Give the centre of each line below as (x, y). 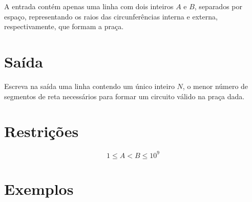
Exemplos (39, 188)
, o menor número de (215, 86)
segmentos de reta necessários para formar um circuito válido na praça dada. (124, 96)
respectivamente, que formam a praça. (64, 26)
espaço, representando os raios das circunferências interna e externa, (111, 16)
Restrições (41, 131)
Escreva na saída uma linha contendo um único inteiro (89, 86)
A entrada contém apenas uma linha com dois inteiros (89, 6)
